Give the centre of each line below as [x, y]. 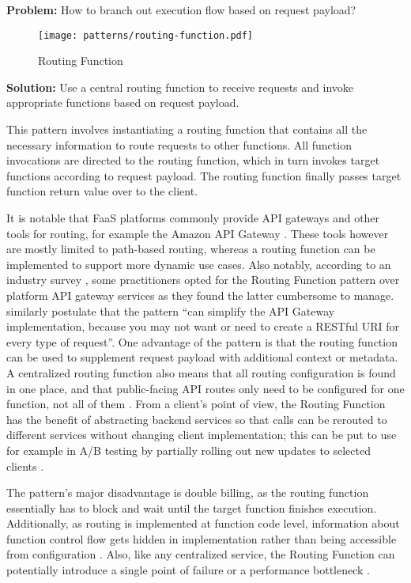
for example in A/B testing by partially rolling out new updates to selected [189, 450]
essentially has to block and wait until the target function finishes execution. [192, 507]
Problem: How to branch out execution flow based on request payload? [181, 9]
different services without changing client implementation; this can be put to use [202, 435]
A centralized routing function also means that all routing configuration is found [201, 372]
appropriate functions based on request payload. [123, 102]
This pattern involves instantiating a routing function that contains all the [187, 129]
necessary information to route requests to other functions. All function [179, 144]
